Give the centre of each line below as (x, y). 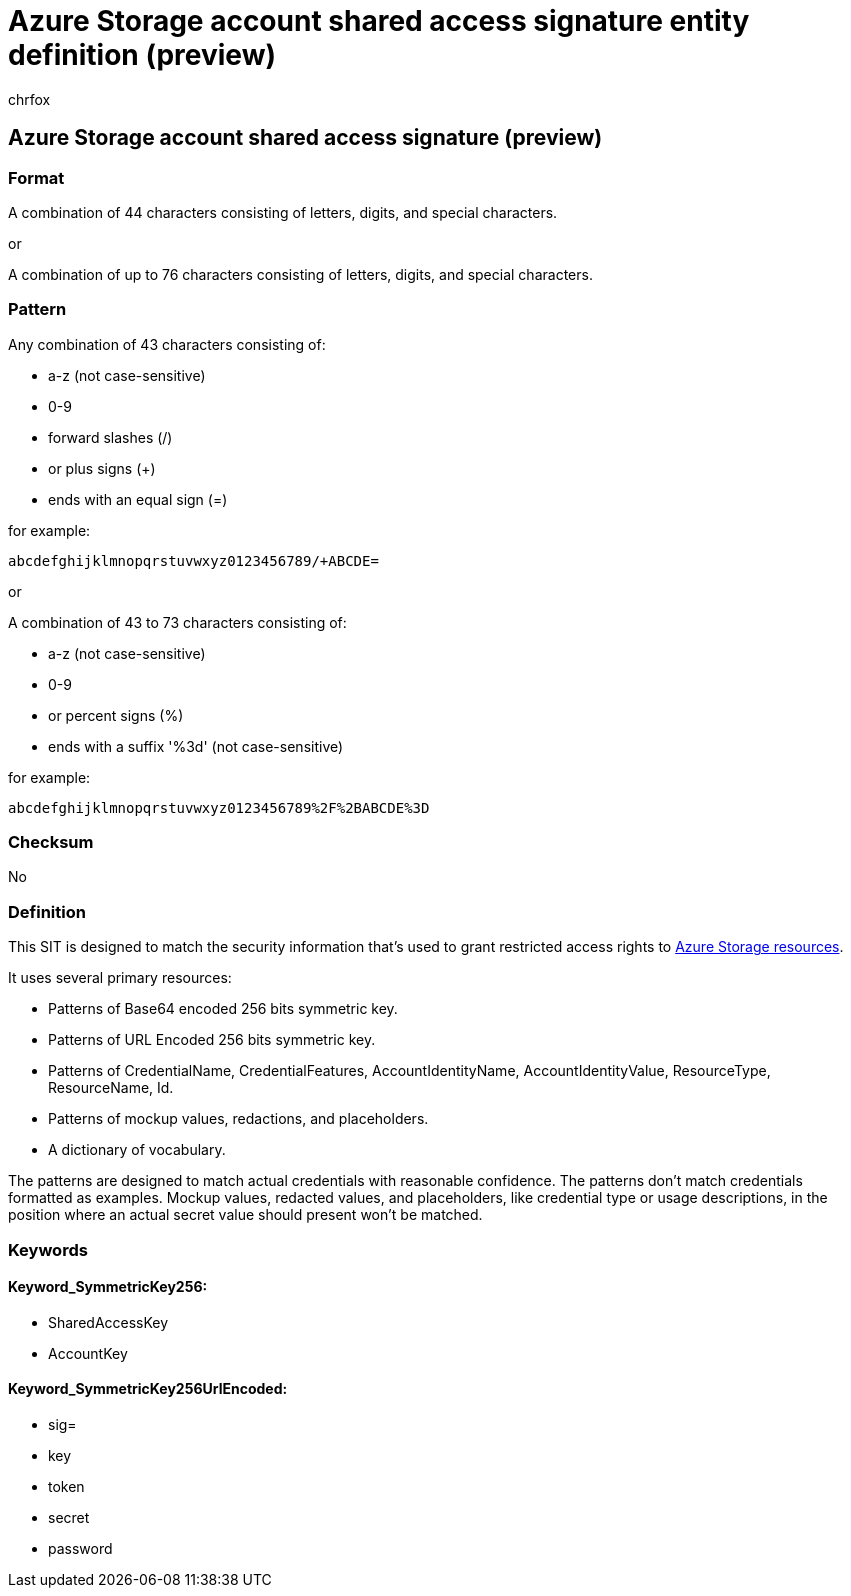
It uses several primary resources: (120, 978)
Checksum (51, 842)
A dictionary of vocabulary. (137, 1150)
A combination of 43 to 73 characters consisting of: (177, 622)
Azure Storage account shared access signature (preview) (305, 138)
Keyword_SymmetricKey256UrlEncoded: (148, 1389)
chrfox (29, 99)
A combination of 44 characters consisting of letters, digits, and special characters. (283, 212)
